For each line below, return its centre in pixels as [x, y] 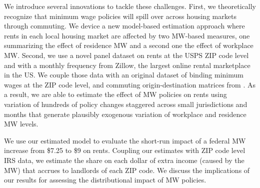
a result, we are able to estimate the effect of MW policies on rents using [115, 94]
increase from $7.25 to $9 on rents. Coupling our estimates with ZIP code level [125, 150]
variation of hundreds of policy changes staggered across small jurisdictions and [126, 104]
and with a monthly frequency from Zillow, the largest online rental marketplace [127, 65]
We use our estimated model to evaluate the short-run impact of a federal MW [125, 140]
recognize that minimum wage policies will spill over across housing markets [120, 16]
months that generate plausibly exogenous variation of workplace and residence [125, 114]
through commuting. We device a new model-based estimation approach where [124, 26]
